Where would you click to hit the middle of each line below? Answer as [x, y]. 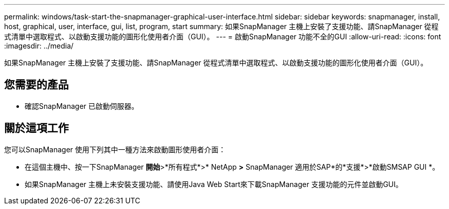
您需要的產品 [36, 85]
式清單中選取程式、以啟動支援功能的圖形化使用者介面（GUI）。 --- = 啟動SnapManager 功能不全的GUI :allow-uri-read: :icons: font [223, 37]
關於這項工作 [36, 128]
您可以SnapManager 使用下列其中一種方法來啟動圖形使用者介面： [115, 149]
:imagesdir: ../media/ [39, 46]
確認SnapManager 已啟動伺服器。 [82, 106]
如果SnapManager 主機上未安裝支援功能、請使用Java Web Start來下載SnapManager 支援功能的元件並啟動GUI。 [214, 184]
